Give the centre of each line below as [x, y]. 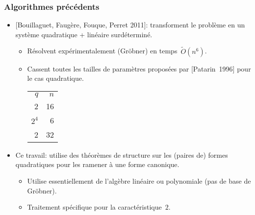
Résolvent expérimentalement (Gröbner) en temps [102, 51]
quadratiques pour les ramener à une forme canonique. [97, 164]
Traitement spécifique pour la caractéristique [94, 207]
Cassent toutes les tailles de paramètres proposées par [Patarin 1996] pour [139, 68]
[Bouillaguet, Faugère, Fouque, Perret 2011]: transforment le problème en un [130, 25]
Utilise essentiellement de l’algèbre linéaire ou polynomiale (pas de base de [139, 181]
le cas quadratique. [55, 78]
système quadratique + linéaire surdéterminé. [84, 34]
